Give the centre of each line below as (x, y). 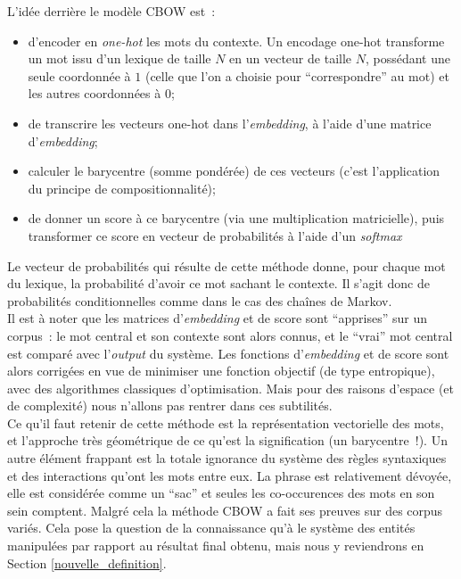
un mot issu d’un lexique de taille (119, 58)
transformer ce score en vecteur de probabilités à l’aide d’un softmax (215, 235)
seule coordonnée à (79, 75)
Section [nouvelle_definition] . (87, 562)
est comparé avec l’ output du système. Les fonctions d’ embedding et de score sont (228, 353)
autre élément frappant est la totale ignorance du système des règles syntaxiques (227, 458)
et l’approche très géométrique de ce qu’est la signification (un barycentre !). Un (227, 440)
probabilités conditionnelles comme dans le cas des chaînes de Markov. (200, 300)
